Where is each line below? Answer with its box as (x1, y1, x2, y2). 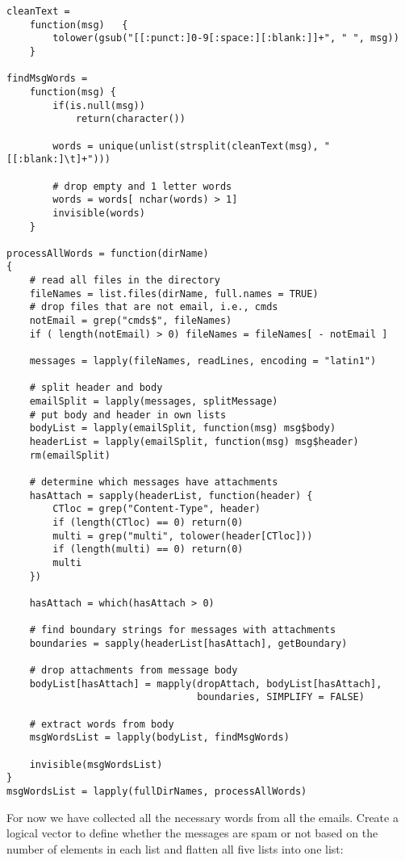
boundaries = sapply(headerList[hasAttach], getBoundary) (29, 637, 348, 649)
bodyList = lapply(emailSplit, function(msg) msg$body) (29, 422, 336, 434)
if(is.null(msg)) (52, 99, 145, 111)
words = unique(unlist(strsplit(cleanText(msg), (52, 140, 319, 152)
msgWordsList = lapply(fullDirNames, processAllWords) (6, 786, 307, 798)
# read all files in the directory (29, 275, 220, 287)
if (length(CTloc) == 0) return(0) (52, 516, 244, 528)
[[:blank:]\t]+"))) (6, 153, 111, 166)
